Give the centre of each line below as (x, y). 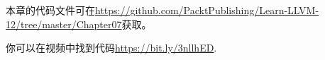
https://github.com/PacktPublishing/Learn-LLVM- (207, 10)
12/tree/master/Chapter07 (64, 24)
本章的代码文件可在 (50, 10)
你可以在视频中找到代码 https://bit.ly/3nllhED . (111, 48)
